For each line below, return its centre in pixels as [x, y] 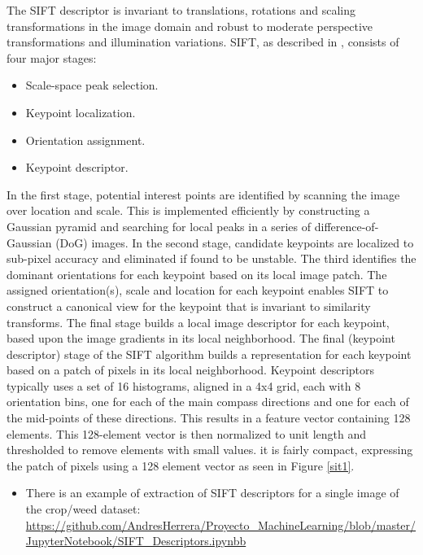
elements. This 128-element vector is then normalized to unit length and [187, 433]
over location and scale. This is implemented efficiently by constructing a [188, 210]
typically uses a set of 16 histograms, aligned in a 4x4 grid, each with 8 [184, 385]
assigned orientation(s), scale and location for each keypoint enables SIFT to [198, 290]
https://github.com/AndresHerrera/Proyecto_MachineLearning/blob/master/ [221, 524]
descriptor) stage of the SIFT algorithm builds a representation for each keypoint [209, 354]
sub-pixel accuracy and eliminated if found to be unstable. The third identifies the [211, 258]
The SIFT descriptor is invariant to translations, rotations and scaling [181, 10]
